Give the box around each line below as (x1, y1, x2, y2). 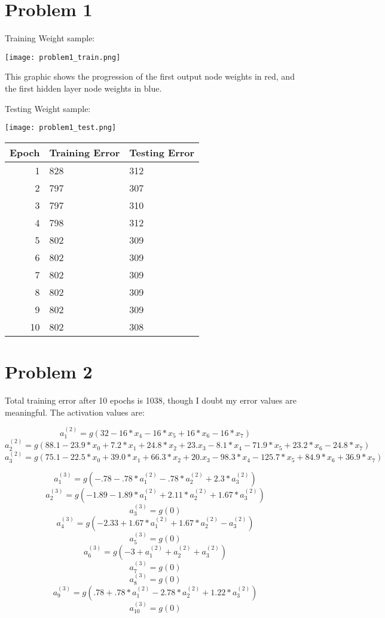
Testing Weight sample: (5, 102, 91, 114)
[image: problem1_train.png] (5, 53, 121, 62)
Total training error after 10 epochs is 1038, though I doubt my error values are (5, 393, 297, 406)
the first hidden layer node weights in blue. (5, 81, 162, 94)
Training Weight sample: (5, 32, 95, 44)
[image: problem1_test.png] (5, 123, 117, 132)
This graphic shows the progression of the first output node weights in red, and (5, 70, 295, 83)
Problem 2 (5, 359, 93, 383)
